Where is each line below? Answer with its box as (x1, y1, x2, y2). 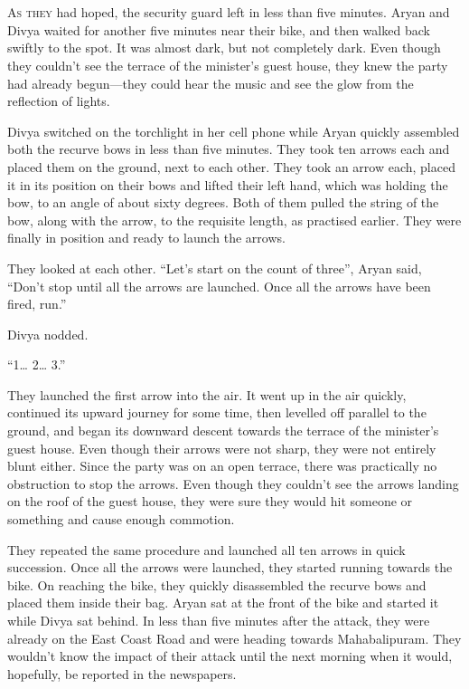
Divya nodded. (7, 324, 89, 343)
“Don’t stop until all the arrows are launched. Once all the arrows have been (7, 276, 431, 295)
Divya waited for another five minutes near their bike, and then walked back (7, 20, 430, 39)
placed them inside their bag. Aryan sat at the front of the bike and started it (7, 593, 439, 612)
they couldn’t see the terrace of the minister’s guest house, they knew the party (7, 55, 448, 74)
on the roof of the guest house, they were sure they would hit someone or (7, 492, 413, 511)
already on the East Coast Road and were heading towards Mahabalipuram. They (7, 628, 462, 647)
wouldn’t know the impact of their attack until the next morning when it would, (7, 646, 453, 665)
